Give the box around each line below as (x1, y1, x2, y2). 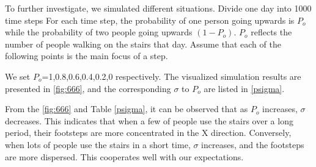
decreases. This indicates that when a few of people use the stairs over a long (5, 114, 293, 127)
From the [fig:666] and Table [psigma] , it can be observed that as (5, 102, 248, 115)
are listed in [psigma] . (204, 82, 285, 94)
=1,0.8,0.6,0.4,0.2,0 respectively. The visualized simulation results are (42, 69, 301, 82)
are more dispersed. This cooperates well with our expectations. (5, 150, 244, 163)
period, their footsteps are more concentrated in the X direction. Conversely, (5, 126, 292, 139)
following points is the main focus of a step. (5, 49, 168, 62)
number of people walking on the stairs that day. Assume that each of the (5, 37, 281, 50)
